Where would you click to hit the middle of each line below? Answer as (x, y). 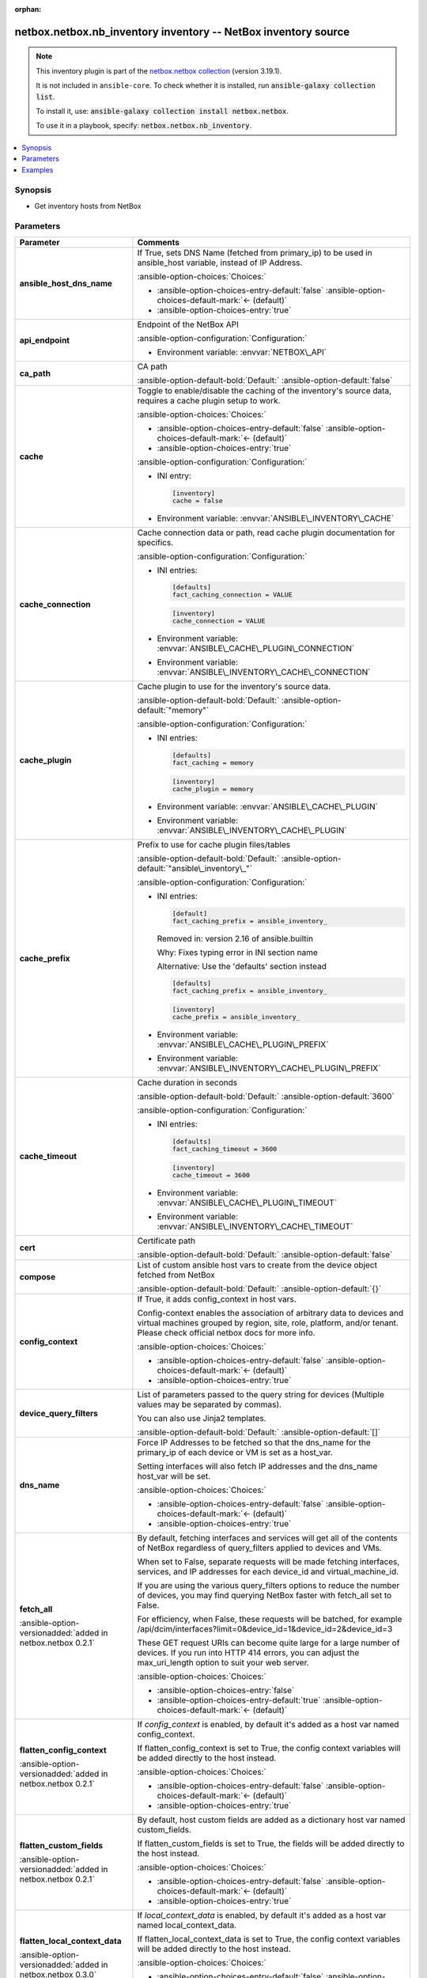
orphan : (28, 9)
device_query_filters (59, 1413)
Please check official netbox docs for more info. (226, 1332)
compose (37, 1276)
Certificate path (166, 1241)
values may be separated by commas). (210, 1404)
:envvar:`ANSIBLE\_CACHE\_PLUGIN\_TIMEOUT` (247, 1203)
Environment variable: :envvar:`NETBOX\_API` (242, 352)
